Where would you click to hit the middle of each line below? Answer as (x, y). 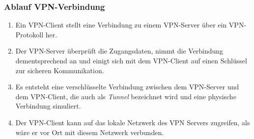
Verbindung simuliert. (48, 106)
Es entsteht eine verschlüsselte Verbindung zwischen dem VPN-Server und (127, 87)
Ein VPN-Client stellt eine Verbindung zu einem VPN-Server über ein (121, 25)
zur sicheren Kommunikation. (60, 70)
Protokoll (29, 34)
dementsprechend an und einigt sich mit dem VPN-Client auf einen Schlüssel (131, 60)
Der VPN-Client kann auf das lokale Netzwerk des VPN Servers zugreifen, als (133, 122)
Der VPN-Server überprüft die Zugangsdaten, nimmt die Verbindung (119, 51)
